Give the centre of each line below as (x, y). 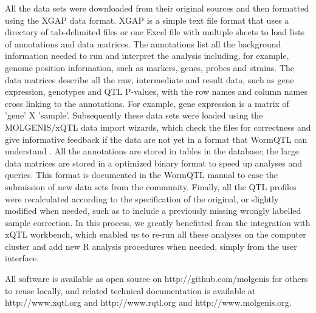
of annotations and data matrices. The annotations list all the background (143, 43)
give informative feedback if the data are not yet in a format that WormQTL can (156, 139)
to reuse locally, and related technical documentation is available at (130, 290)
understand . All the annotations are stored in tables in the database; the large (152, 151)
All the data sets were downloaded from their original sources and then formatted (157, 8)
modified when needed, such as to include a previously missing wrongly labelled (153, 211)
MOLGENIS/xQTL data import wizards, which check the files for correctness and (158, 127)
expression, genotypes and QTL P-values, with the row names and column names (156, 91)
